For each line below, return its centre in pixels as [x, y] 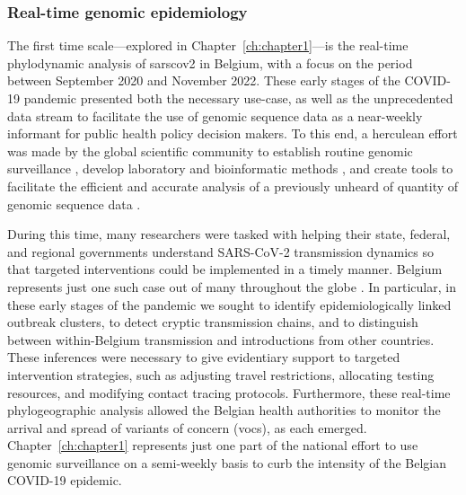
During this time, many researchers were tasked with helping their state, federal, [229, 234]
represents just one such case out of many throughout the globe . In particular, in [232, 286]
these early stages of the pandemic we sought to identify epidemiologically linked [229, 304]
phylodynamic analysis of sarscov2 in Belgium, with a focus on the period [210, 62]
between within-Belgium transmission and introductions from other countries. [221, 339]
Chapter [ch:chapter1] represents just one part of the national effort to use [213, 445]
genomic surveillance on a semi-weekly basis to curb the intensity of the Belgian [227, 462]
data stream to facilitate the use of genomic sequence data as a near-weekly [215, 115]
